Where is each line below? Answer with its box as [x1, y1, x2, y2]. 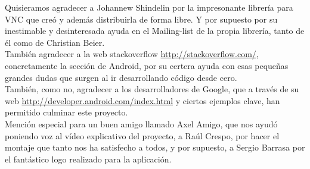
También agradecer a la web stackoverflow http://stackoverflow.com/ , [5, 48, 259, 60]
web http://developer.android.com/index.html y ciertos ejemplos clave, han [5, 94, 280, 107]
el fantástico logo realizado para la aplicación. [5, 152, 172, 165]
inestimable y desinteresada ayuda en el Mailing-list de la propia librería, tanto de [5, 24, 305, 37]
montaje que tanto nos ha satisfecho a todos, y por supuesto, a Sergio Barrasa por [5, 141, 305, 154]
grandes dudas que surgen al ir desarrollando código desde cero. [5, 71, 237, 83]
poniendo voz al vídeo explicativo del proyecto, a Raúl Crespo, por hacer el [5, 129, 280, 142]
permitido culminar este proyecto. [5, 106, 128, 118]
